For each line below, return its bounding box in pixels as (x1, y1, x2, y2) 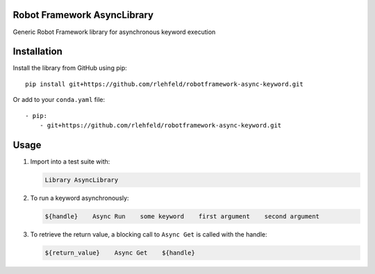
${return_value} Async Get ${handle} (44, 248, 196, 257)
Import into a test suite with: (30, 157, 110, 166)
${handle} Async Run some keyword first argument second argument (44, 212, 319, 220)
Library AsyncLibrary (44, 175, 119, 184)
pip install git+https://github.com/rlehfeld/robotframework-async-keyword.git (25, 80, 303, 88)
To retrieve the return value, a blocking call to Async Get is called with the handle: (30, 230, 267, 239)
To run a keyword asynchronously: (30, 194, 129, 202)
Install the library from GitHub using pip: (12, 64, 128, 72)
